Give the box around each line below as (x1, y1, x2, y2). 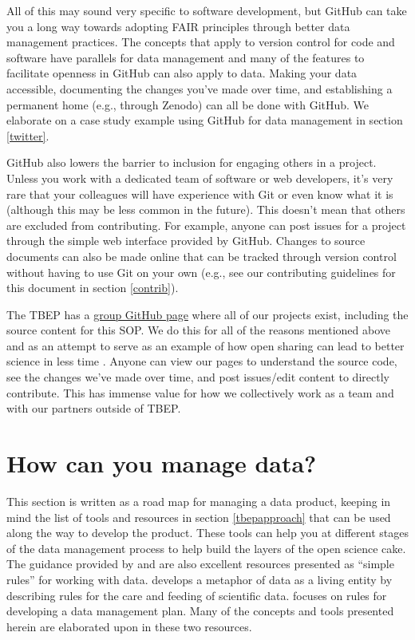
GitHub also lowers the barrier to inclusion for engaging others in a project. (6, 154, 377, 171)
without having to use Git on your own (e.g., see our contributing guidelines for (6, 263, 396, 280)
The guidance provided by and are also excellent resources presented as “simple (6, 555, 394, 572)
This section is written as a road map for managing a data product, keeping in (6, 492, 391, 509)
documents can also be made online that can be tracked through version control (6, 247, 397, 264)
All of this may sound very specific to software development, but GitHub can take (6, 2, 407, 18)
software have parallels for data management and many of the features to (6, 49, 365, 65)
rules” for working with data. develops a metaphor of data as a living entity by (6, 571, 393, 587)
